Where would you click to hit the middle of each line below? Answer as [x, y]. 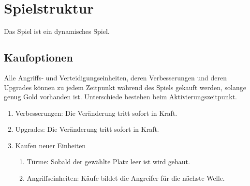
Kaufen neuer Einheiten [51, 145]
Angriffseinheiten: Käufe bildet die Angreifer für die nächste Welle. [126, 178]
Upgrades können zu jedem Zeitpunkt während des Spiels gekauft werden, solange [125, 87]
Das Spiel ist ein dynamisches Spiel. [57, 31]
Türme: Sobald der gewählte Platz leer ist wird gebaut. [108, 162]
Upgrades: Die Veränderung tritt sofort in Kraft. [87, 129]
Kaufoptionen [39, 57]
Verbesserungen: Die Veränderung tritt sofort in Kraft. [96, 113]
